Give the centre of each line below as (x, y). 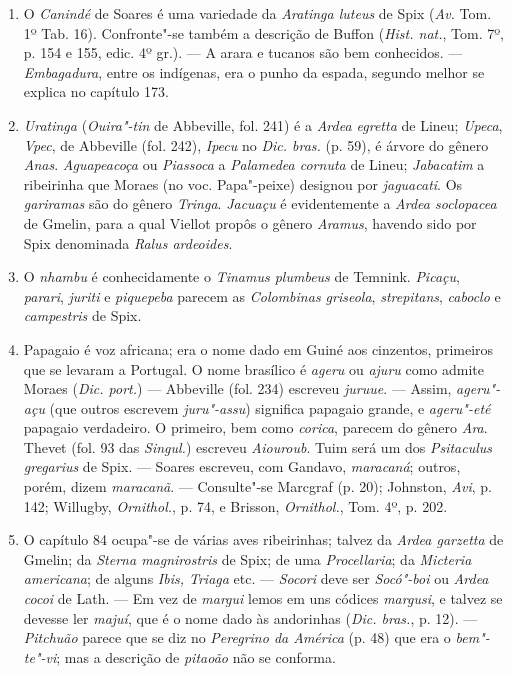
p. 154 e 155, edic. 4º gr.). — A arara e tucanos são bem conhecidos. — (243, 52)
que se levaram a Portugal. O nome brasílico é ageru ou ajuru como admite (254, 368)
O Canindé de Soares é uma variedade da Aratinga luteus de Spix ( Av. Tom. (257, 13)
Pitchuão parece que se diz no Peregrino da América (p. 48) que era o (237, 637)
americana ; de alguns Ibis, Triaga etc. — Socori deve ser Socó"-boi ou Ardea (256, 578)
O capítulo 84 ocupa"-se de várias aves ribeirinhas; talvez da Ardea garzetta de (263, 539)
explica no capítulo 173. (96, 91)
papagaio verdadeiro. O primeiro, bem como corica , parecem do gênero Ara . (255, 427)
